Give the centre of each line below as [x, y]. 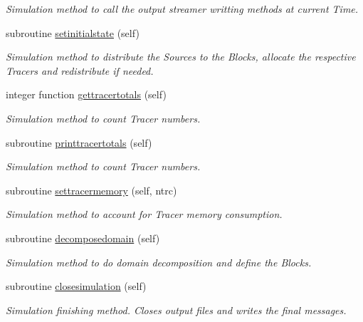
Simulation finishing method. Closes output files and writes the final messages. [176, 310]
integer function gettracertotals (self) [86, 94]
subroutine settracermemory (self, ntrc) [91, 190]
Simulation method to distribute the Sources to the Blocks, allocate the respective [181, 57]
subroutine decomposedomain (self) [83, 238]
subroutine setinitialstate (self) [73, 32]
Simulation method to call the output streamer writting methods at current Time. [182, 9]
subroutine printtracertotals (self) [79, 142]
